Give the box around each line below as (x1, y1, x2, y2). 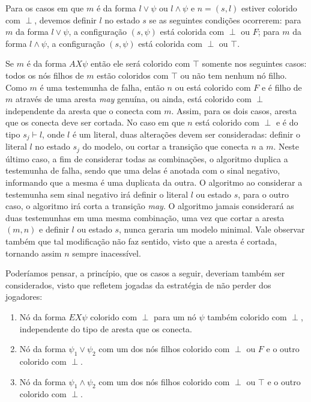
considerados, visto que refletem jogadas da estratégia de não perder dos (5, 278, 271, 291)
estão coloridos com (97, 69, 169, 81)
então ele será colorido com (90, 57, 190, 70)
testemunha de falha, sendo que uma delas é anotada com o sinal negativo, (5, 164, 280, 177)
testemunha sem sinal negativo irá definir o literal (5, 187, 189, 200)
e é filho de (261, 81, 302, 93)
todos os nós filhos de (5, 69, 84, 81)
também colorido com (207, 310, 287, 323)
